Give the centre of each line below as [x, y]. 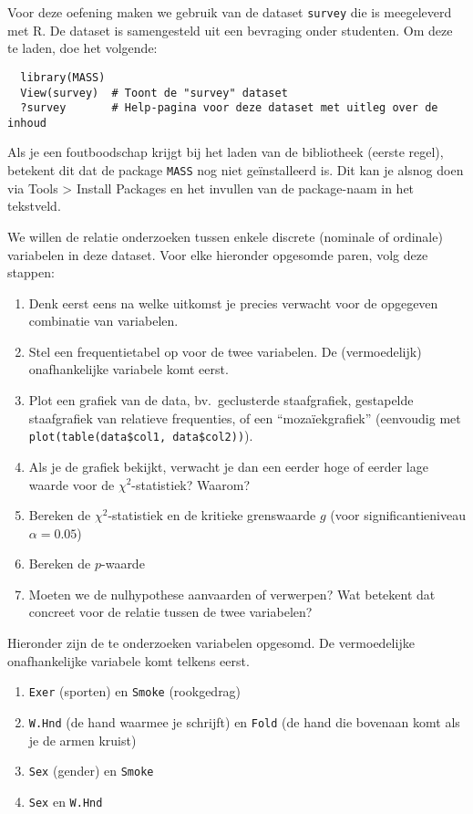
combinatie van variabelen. [103, 321]
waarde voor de [72, 484]
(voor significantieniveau [398, 515]
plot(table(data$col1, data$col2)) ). [141, 436]
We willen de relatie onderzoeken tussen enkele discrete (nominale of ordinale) [225, 236]
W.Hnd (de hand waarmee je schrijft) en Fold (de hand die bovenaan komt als [244, 721]
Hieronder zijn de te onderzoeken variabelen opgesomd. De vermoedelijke [211, 643]
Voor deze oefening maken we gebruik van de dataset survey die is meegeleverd [230, 12]
